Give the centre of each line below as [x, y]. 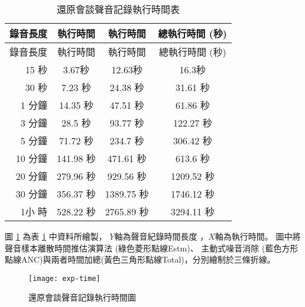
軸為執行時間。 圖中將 [258, 236]
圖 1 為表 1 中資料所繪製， [56, 236]
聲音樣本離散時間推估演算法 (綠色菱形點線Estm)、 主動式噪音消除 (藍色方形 [152, 248]
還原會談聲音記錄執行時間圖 [82, 297]
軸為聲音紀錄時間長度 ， [161, 236]
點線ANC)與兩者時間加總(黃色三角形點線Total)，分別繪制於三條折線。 [140, 259]
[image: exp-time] [64, 278]
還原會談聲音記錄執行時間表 [119, 9]
